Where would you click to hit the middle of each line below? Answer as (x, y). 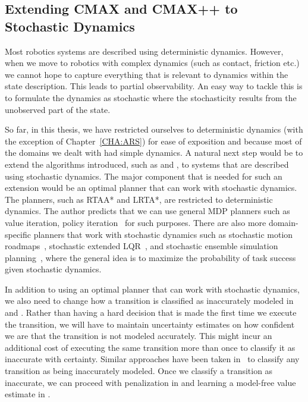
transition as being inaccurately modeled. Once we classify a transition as (139, 371)
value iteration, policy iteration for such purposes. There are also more (136, 222)
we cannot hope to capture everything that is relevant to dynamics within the (147, 74)
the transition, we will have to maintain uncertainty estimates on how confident (150, 324)
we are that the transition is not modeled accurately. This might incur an (139, 336)
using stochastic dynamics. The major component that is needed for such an (144, 176)
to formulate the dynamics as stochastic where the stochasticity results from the (151, 97)
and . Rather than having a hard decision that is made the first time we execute (151, 313)
